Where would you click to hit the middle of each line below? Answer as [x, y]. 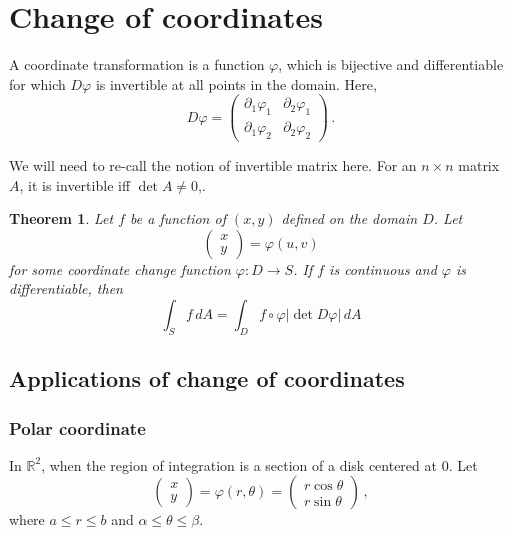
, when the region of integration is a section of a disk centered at [239, 464]
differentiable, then [66, 288]
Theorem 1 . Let [61, 218]
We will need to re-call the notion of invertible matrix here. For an [213, 165]
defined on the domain [349, 218]
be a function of [178, 218]
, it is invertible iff [75, 184]
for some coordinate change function [120, 268]
